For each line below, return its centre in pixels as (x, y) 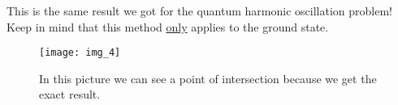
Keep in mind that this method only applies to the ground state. (168, 26)
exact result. (70, 94)
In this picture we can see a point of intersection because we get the (208, 78)
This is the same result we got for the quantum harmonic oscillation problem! (199, 10)
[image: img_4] (80, 53)
